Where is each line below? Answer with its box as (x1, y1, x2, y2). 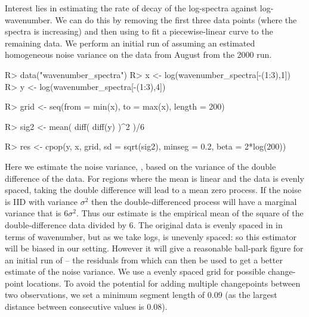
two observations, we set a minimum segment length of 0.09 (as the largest (5, 288, 277, 301)
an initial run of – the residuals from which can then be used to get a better (5, 253, 283, 266)
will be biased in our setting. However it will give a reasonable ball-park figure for (5, 242, 304, 254)
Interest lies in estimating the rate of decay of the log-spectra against (5, 2, 258, 14)
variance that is (5, 207, 61, 219)
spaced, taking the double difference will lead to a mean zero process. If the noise (5, 184, 301, 196)
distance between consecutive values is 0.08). (5, 300, 168, 313)
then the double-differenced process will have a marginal (91, 195, 297, 207)
